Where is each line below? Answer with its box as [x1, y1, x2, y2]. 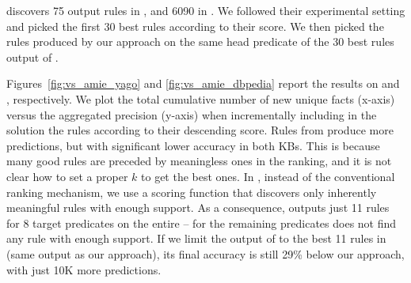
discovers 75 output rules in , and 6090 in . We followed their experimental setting [6, 2, 405, 18]
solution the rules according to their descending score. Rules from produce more [6, 122, 394, 138]
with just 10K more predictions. [6, 261, 162, 277]
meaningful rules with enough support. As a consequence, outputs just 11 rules [6, 199, 390, 216]
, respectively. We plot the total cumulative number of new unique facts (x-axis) [6, 90, 395, 107]
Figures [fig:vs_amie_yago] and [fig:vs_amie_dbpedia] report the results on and [6, 75, 400, 92]
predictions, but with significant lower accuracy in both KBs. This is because [6, 137, 380, 153]
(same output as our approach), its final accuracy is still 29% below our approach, [6, 245, 405, 262]
